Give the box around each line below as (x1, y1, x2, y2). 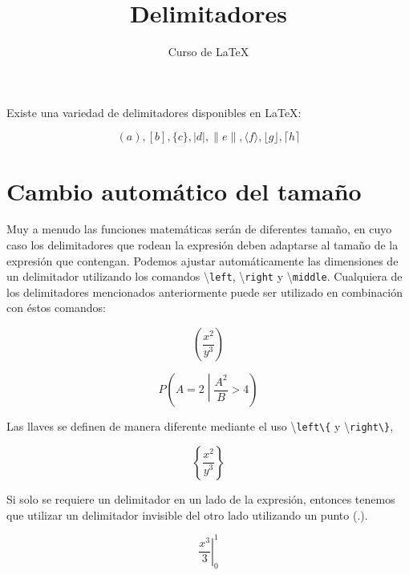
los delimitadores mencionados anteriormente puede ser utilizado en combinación (6, 283, 403, 300)
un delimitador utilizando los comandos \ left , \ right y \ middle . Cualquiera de (6, 268, 403, 285)
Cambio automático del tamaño (6, 174, 362, 207)
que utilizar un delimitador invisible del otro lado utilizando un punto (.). (6, 506, 368, 523)
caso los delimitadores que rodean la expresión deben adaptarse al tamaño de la (6, 237, 399, 253)
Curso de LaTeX (168, 43, 249, 60)
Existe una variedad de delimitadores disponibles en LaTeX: (6, 103, 302, 120)
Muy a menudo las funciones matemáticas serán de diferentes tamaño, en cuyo (6, 221, 392, 237)
